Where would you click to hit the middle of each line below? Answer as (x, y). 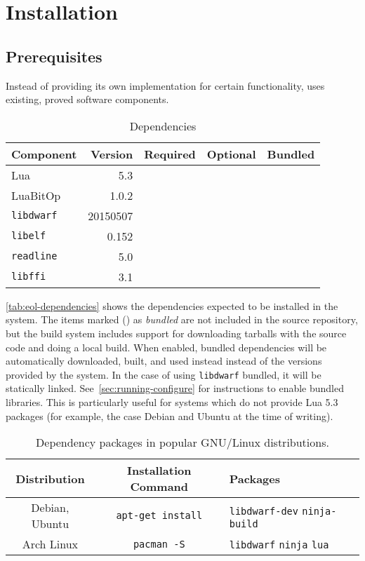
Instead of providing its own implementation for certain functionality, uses (165, 85)
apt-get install (159, 516)
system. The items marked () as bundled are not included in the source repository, (182, 319)
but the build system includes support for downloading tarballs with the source (176, 333)
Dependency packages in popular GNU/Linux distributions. (182, 442)
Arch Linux (50, 544)
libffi (29, 277)
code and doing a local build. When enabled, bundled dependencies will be (166, 347)
